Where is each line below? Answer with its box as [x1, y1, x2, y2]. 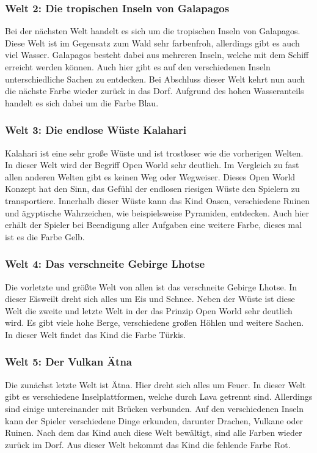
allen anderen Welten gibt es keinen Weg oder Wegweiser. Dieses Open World [5, 170, 296, 183]
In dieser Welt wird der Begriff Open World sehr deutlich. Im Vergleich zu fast [5, 158, 299, 171]
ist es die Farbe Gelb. [5, 230, 85, 243]
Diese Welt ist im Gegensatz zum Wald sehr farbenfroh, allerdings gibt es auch [5, 36, 300, 49]
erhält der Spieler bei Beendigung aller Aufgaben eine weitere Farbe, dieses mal [5, 218, 302, 231]
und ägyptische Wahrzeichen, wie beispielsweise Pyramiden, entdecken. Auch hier [5, 206, 309, 219]
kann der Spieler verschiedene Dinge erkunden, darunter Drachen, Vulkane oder [5, 414, 304, 427]
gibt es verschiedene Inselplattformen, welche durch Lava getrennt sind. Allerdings [5, 390, 313, 403]
